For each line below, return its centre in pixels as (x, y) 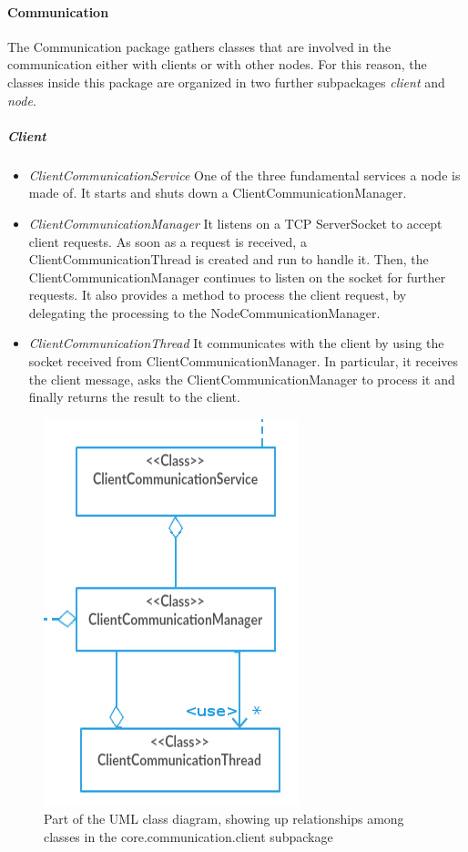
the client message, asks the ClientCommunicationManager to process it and (242, 379)
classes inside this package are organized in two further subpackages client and (226, 82)
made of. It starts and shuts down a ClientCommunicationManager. (218, 193)
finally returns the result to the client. (134, 397)
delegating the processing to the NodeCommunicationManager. (204, 312)
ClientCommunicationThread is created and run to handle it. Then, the (229, 259)
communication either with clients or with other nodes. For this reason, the (217, 64)
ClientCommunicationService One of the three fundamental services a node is (244, 175)
